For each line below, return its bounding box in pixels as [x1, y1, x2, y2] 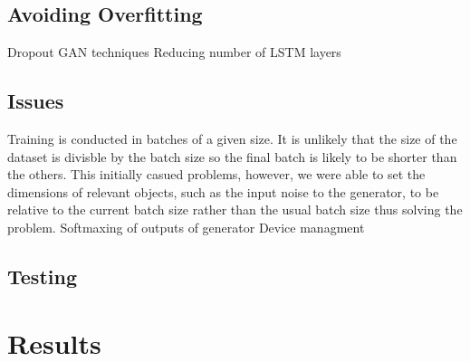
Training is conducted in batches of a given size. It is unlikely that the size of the [7, 129, 457, 148]
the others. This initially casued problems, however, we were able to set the [7, 165, 426, 184]
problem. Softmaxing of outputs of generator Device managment [7, 217, 365, 236]
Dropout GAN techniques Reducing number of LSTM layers [7, 43, 341, 62]
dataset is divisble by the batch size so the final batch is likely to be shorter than [7, 147, 457, 166]
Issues [7, 87, 64, 115]
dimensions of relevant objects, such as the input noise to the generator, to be [7, 182, 439, 201]
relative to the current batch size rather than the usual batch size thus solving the [7, 200, 463, 219]
